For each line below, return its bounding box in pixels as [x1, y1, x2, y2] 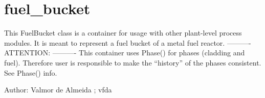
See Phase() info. [4, 67, 57, 78]
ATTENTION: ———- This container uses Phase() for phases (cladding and [4, 47, 245, 58]
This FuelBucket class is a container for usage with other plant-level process [4, 27, 242, 38]
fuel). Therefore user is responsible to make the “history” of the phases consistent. [4, 57, 261, 68]
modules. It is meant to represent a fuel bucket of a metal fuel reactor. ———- [4, 37, 251, 48]
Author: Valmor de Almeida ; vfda [4, 84, 112, 95]
